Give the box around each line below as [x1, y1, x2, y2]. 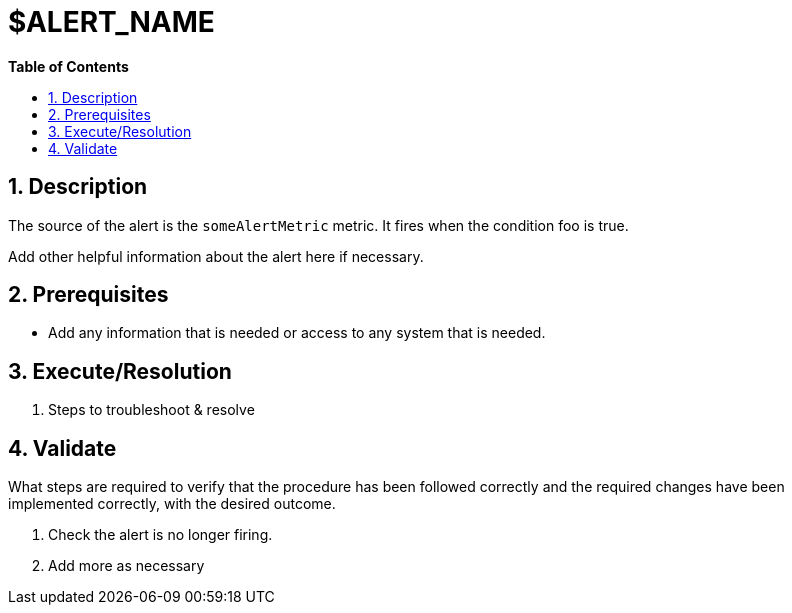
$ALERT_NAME [8, 5, 215, 39]
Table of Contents [8, 57, 129, 75]
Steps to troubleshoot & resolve [48, 401, 255, 419]
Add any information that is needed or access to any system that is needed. [48, 324, 546, 342]
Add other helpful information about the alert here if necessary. [8, 247, 424, 265]
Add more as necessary [48, 557, 205, 575]
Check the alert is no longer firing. [48, 526, 273, 544]
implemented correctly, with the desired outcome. [8, 495, 336, 513]
